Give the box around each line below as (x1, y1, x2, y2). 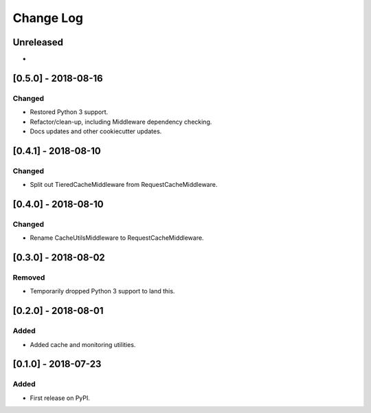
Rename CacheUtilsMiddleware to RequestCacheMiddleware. (30, 234, 204, 242)
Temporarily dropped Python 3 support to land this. (30, 287, 175, 295)
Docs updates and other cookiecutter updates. (30, 127, 162, 135)
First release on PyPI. (30, 394, 91, 402)
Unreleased (12, 36, 64, 48)
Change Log (12, 10, 84, 25)
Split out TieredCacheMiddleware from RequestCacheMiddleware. (30, 181, 218, 189)
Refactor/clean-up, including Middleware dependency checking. (30, 118, 212, 126)
